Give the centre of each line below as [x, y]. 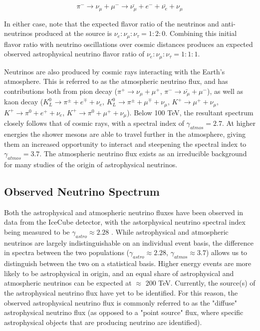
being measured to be [37, 232]
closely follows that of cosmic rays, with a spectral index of [94, 123]
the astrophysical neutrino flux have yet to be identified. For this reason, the [121, 293]
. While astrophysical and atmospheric [170, 232]
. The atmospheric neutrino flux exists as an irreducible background [143, 154]
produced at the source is [73, 33]
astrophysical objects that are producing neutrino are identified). [103, 322]
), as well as [225, 91]
